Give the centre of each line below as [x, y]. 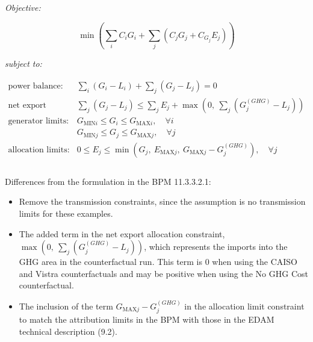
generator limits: [39, 121]
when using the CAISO [255, 262]
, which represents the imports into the [216, 247]
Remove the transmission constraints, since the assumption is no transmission [162, 201]
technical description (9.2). [68, 331]
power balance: [36, 86]
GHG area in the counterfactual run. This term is [111, 262]
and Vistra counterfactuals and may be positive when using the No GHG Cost [163, 273]
